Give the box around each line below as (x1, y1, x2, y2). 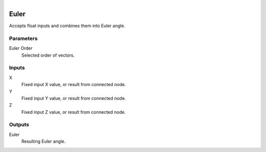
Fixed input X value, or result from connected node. (21, 82, 126, 88)
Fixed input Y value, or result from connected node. (21, 95, 126, 101)
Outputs (9, 121, 30, 128)
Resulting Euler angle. (21, 138, 66, 145)
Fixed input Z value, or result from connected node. (21, 109, 126, 115)
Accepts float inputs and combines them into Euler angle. (9, 23, 126, 29)
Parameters (9, 35, 38, 42)
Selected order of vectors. (21, 52, 75, 58)
